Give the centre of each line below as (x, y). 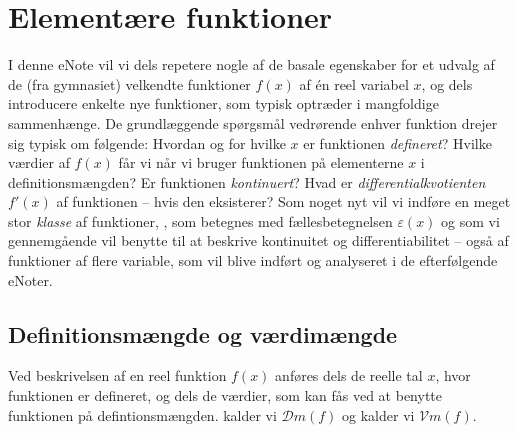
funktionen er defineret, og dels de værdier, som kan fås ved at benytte (225, 395)
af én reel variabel (354, 83)
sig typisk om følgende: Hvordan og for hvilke (147, 142)
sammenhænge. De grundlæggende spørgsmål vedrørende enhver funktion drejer (253, 122)
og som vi (470, 220)
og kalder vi (378, 414)
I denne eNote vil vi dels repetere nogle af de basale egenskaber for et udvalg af (251, 64)
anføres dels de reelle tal (349, 375)
